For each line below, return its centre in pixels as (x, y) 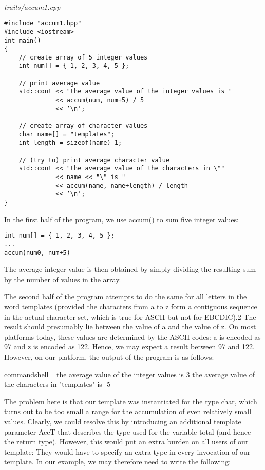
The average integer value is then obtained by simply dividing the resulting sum (130, 269)
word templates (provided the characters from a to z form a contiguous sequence (131, 306)
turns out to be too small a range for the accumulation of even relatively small (128, 411)
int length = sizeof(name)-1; (70, 143)
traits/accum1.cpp (32, 6)
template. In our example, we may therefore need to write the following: (118, 462)
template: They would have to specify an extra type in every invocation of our (127, 451)
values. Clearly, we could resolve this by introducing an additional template (123, 421)
